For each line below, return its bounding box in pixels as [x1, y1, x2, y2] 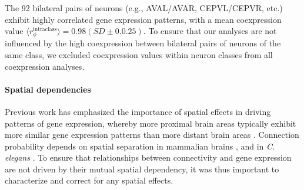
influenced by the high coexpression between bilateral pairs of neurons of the [5, 37, 281, 49]
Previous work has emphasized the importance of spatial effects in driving [5, 105, 271, 117]
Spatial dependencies [5, 83, 91, 95]
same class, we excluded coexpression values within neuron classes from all [5, 48, 273, 60]
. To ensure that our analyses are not [143, 25, 277, 37]
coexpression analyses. [5, 60, 85, 72]
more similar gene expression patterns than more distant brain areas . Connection [5, 128, 299, 141]
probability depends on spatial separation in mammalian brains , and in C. [5, 140, 275, 152]
